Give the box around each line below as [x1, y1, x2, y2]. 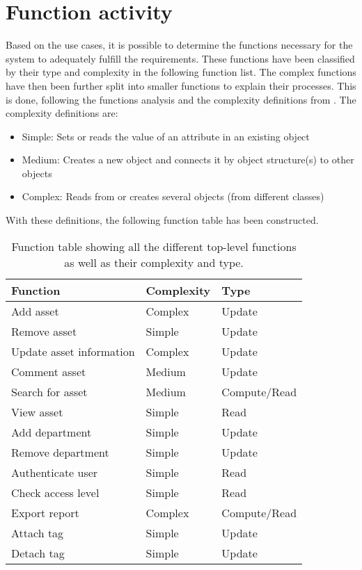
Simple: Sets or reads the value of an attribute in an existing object [22, 129, 310, 143]
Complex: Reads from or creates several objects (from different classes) [22, 189, 324, 204]
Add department [11, 423, 92, 440]
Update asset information [11, 343, 135, 359]
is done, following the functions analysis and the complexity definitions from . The [6, 92, 356, 106]
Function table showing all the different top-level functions [11, 238, 297, 254]
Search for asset [11, 383, 88, 400]
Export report [11, 504, 79, 521]
